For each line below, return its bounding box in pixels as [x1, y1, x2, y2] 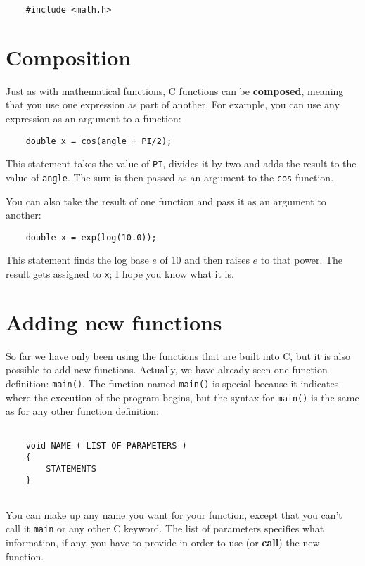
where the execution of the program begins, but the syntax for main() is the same [6, 390, 359, 404]
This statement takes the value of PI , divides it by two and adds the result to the [6, 156, 357, 171]
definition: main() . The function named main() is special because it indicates [6, 375, 339, 390]
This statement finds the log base [6, 252, 149, 267]
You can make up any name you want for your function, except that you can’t [6, 507, 342, 522]
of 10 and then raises [160, 252, 250, 267]
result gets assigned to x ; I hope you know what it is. [6, 266, 234, 281]
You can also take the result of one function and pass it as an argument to [6, 193, 326, 208]
